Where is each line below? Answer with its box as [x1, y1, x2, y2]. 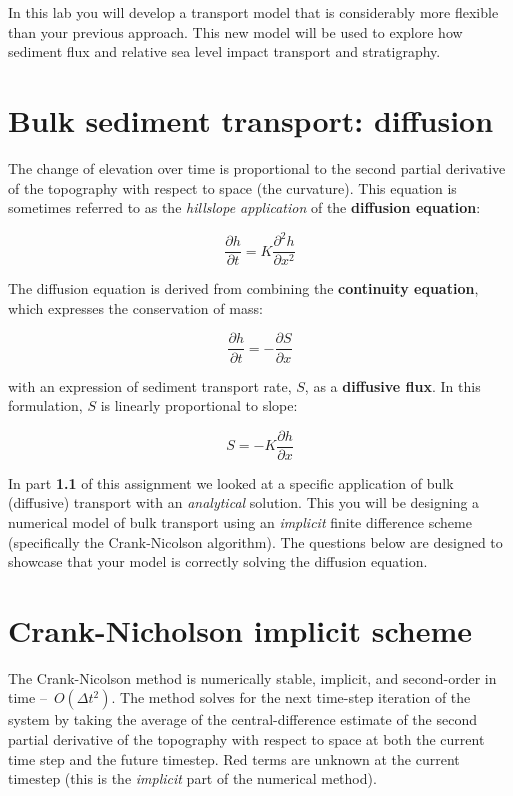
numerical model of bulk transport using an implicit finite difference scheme [8, 511, 472, 532]
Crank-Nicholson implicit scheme [8, 609, 473, 650]
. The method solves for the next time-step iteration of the [111, 687, 471, 708]
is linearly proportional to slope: [100, 395, 298, 416]
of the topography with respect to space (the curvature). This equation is [8, 177, 457, 198]
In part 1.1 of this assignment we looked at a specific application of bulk [8, 472, 454, 493]
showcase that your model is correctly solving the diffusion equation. [8, 551, 428, 572]
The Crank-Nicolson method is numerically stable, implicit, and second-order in [8, 667, 497, 688]
